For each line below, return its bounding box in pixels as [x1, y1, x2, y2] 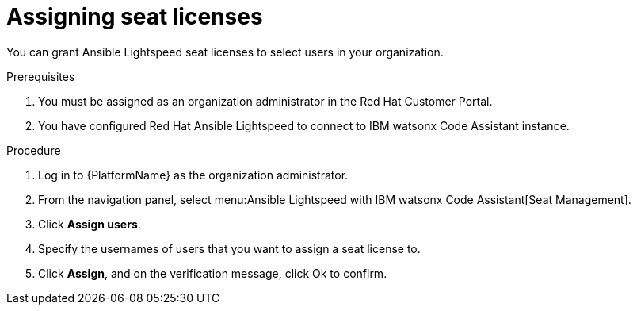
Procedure [6, 143, 61, 157]
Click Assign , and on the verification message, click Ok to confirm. [38, 266, 387, 280]
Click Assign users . [38, 217, 141, 231]
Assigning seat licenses [6, 3, 263, 30]
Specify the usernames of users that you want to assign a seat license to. [38, 241, 421, 255]
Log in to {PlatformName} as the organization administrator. [38, 167, 349, 182]
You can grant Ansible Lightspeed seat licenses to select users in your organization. [6, 44, 444, 59]
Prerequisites [6, 69, 75, 83]
